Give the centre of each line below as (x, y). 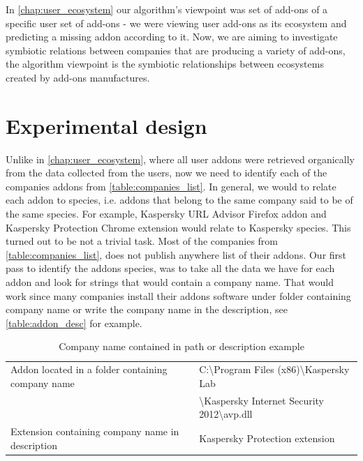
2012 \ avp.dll (226, 414)
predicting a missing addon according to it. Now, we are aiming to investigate (172, 37)
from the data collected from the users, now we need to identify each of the (166, 173)
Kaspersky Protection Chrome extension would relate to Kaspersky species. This (178, 227)
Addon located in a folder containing (89, 369)
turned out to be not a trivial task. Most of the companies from (142, 241)
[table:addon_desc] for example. (74, 323)
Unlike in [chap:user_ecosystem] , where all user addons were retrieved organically (180, 159)
